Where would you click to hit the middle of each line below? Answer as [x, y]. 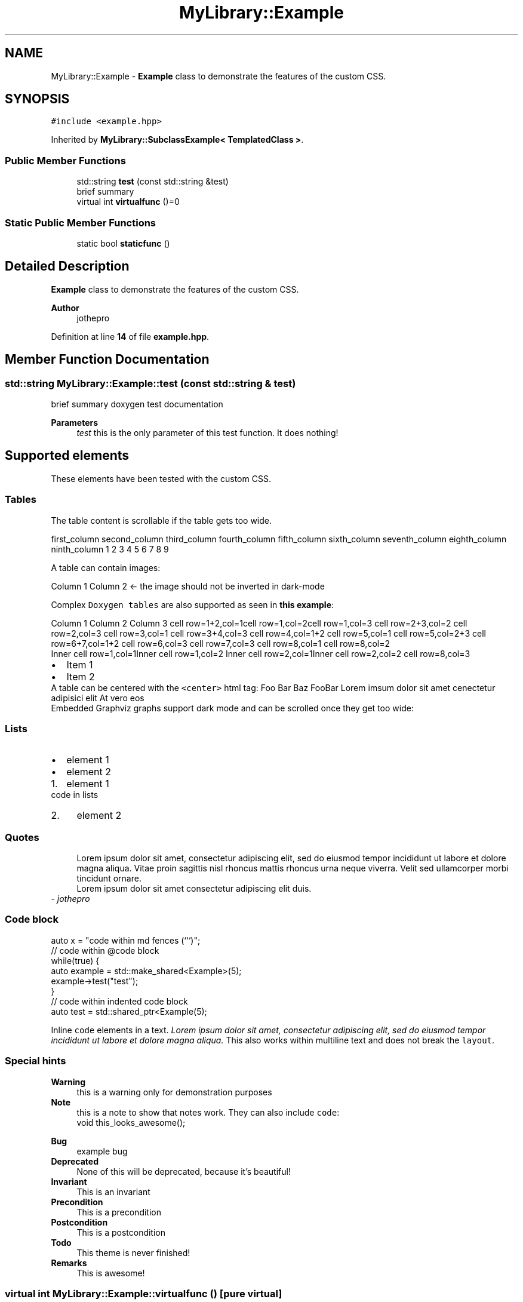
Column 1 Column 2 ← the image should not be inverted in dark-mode [188, 586]
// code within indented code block [119, 1001]
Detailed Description [67, 266]
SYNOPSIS [37, 99]
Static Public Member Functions [81, 222]
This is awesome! [111, 1273]
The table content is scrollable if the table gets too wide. [161, 520]
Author [65, 308]
